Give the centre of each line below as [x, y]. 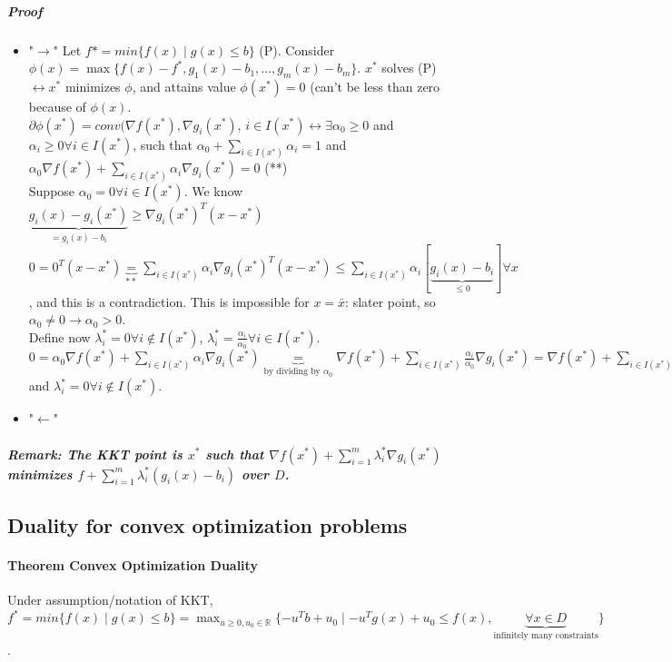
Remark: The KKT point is [95, 454]
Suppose [52, 191]
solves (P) [409, 68]
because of [57, 106]
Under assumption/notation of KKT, [110, 600]
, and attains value [184, 86]
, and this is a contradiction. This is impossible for [169, 301]
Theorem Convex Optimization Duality [133, 564]
